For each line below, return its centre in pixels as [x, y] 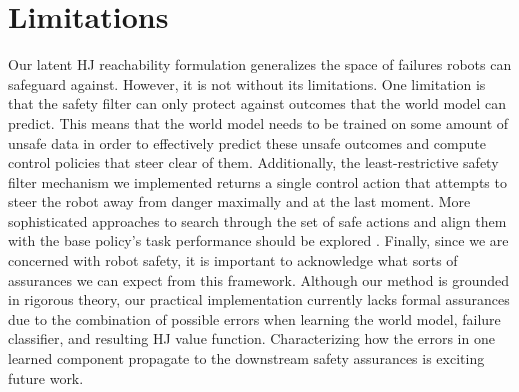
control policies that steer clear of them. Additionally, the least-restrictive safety [253, 162]
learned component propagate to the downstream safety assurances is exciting [246, 358]
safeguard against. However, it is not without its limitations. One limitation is [247, 83]
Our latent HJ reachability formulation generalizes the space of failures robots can [260, 64]
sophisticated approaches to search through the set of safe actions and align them [257, 220]
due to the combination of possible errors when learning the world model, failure [254, 318]
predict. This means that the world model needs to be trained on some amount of [258, 122]
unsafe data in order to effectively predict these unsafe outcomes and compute [247, 142]
